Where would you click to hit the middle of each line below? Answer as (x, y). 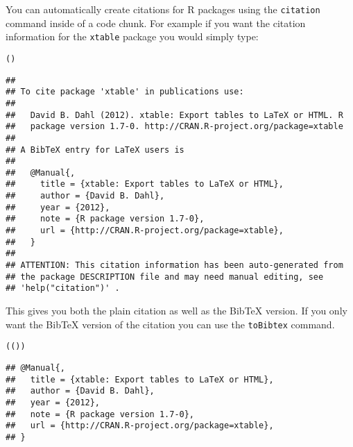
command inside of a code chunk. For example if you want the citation (156, 23)
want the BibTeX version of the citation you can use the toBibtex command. (170, 324)
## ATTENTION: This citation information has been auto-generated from (174, 265)
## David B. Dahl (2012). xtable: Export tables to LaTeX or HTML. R (174, 115)
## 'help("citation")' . (63, 288)
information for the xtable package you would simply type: (132, 36)
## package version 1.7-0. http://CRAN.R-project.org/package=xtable (174, 127)
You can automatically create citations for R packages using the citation (163, 9)
